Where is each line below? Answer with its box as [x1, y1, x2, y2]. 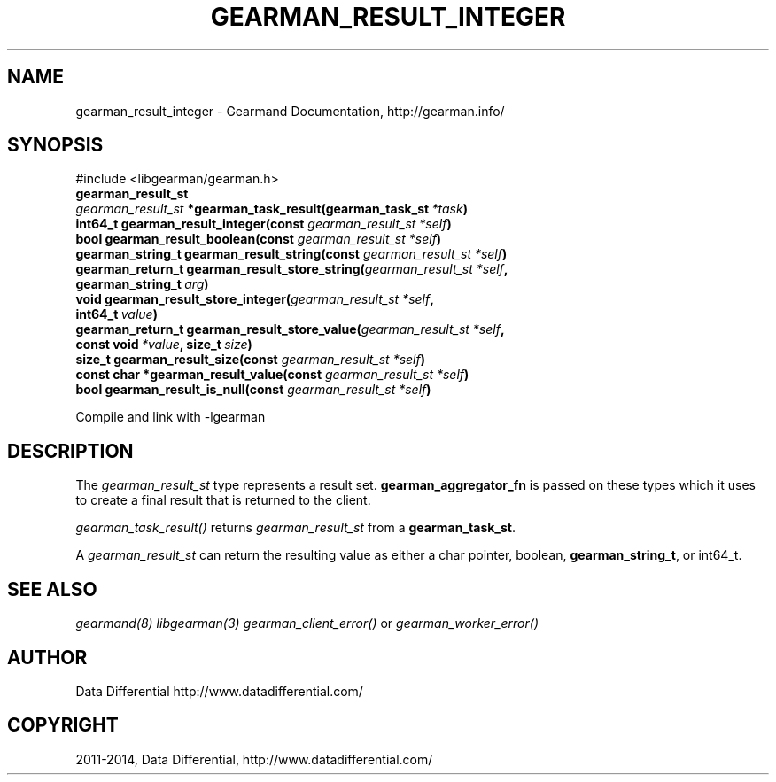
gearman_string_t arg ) [75, 276, 209, 292]
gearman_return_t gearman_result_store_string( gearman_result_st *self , [75, 261, 508, 277]
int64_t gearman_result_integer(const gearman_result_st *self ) [75, 216, 452, 232]
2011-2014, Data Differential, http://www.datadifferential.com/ [75, 751, 433, 767]
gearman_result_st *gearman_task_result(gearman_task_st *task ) [75, 201, 468, 217]
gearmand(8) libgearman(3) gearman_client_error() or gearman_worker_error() [75, 616, 539, 631]
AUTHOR [7, 646, 88, 669]
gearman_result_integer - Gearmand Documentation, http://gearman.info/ [75, 103, 505, 119]
